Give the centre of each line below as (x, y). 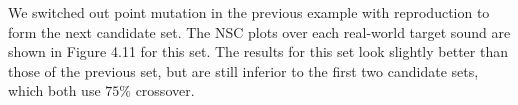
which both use (54, 90)
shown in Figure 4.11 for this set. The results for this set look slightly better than (258, 51)
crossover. (165, 90)
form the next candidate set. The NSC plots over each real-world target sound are (259, 31)
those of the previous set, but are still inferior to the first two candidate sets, (243, 70)
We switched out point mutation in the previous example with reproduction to (249, 12)
